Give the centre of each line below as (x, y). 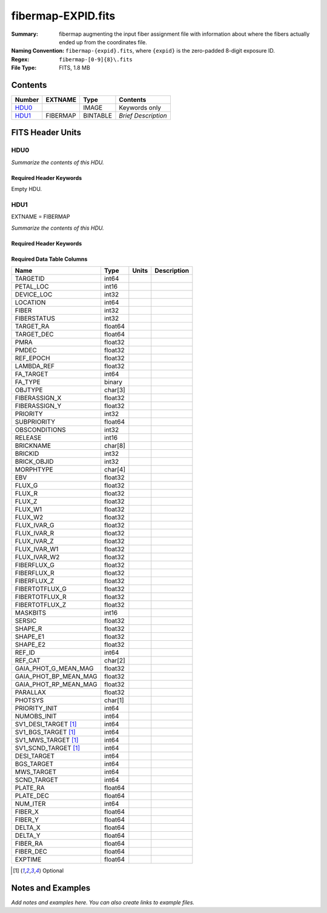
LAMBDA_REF (35, 366)
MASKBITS (31, 613)
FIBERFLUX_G (35, 565)
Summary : (25, 34)
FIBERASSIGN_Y (38, 406)
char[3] (114, 390)
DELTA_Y (28, 835)
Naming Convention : (38, 51)
